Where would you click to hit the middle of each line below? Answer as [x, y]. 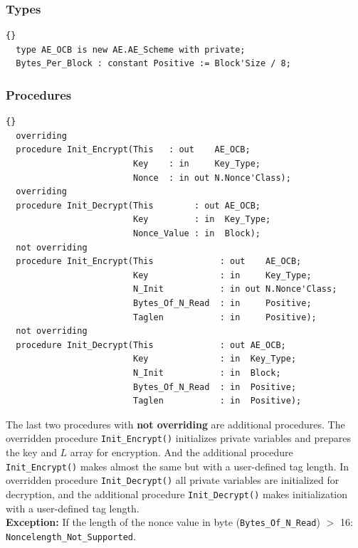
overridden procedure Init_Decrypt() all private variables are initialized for [173, 480]
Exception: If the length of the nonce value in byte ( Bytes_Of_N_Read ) [163, 522]
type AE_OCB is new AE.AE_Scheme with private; [131, 49]
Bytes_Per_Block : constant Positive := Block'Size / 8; [153, 64]
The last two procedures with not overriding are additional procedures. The [175, 424]
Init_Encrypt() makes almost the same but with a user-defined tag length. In [178, 466]
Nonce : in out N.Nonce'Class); [212, 178]
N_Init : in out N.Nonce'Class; [235, 289]
